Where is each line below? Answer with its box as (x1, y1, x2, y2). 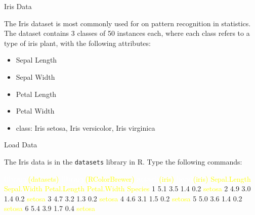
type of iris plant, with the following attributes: (4, 37, 151, 48)
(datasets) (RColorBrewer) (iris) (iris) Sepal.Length (28, 173, 251, 184)
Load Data (4, 139, 37, 150)
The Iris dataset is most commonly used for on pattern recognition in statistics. (4, 18, 251, 28)
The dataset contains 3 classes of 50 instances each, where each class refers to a (4, 28, 250, 38)
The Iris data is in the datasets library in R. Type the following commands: (4, 156, 242, 167)
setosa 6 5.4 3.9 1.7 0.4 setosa (4, 203, 96, 213)
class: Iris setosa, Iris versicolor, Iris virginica (16, 122, 155, 133)
